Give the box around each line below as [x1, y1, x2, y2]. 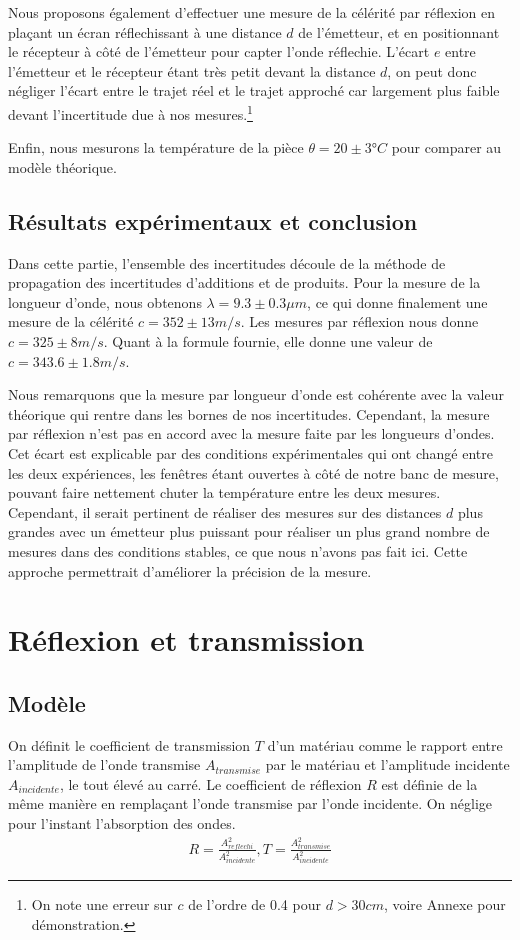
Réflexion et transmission [8, 619, 365, 660]
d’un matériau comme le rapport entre [267, 734, 503, 755]
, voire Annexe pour [383, 894, 506, 915]
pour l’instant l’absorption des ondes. [8, 813, 236, 834]
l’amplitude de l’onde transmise [8, 754, 201, 775]
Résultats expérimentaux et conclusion [8, 205, 418, 236]
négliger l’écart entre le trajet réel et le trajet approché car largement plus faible [8, 80, 500, 101]
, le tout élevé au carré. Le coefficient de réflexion [59, 773, 362, 794]
